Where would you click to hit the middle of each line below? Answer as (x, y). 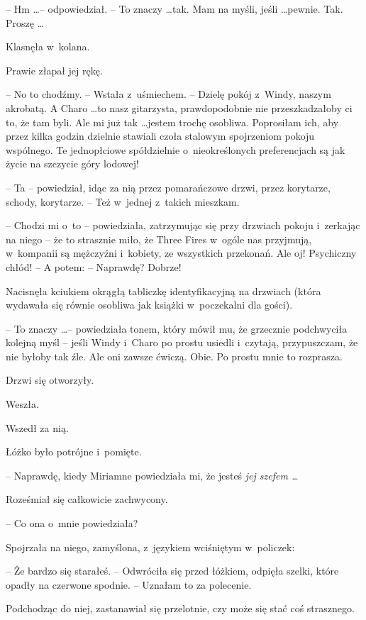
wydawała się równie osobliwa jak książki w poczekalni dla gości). (149, 305)
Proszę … (25, 22)
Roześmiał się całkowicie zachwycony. (87, 499)
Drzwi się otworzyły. (50, 380)
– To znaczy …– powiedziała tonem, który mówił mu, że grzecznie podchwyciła (177, 328)
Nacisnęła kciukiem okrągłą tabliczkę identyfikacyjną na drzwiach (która (163, 290)
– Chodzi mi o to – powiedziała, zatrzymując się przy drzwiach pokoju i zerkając (183, 225)
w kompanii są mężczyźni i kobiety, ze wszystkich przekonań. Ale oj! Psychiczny (181, 253)
